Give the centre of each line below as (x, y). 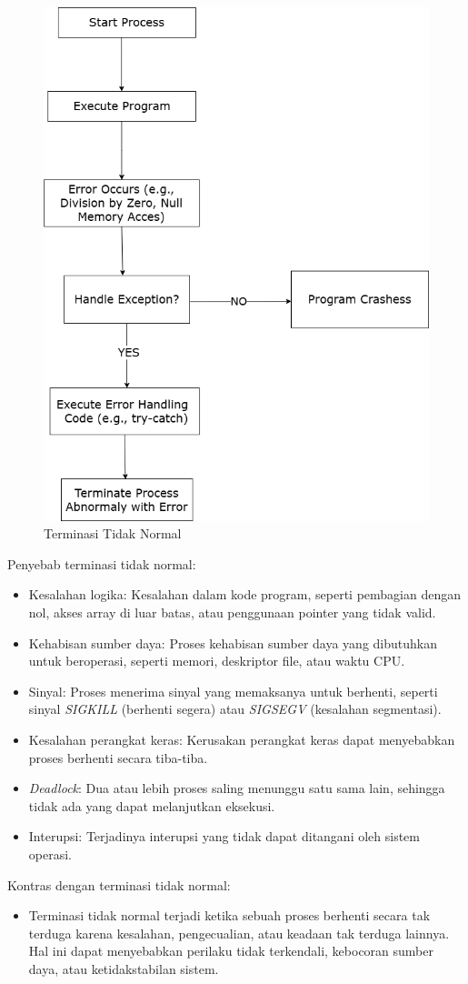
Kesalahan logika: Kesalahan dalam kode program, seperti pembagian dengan (245, 594)
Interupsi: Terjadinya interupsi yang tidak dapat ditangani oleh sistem (224, 836)
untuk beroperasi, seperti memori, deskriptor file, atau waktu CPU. (217, 661)
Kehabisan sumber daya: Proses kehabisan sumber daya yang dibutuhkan (233, 643)
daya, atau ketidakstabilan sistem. (124, 968)
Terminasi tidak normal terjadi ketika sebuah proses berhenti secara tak (229, 915)
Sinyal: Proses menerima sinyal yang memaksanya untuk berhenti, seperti (233, 691)
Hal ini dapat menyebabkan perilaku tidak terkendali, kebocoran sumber (231, 951)
